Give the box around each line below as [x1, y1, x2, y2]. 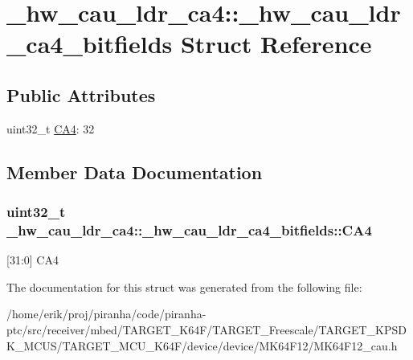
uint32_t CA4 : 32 [6, 120, 95, 137]
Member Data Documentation [6, 159, 263, 184]
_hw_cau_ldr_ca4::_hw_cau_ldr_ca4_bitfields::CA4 [6, 219, 372, 239]
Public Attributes [6, 82, 156, 107]
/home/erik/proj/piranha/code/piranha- [6, 305, 206, 322]
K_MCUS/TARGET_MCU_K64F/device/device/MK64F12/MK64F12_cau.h [6, 337, 398, 354]
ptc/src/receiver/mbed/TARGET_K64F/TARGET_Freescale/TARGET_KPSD [6, 321, 407, 338]
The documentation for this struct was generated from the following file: [6, 278, 362, 295]
